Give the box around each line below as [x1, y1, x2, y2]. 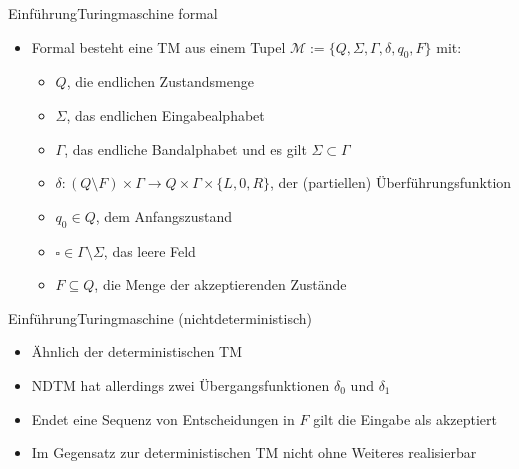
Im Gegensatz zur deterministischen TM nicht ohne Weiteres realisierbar [31, 442, 477, 463]
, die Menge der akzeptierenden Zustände [94, 274, 347, 295]
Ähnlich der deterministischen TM [31, 341, 243, 362]
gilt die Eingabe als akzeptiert [313, 408, 498, 429]
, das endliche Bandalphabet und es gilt [64, 138, 307, 159]
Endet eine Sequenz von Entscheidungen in [31, 408, 295, 429]
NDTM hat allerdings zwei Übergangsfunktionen [31, 374, 330, 395]
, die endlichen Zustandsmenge [66, 71, 254, 92]
